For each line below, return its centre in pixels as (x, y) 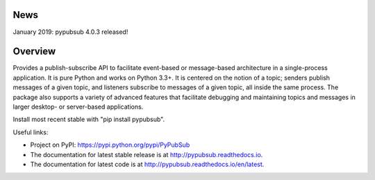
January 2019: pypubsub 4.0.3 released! (70, 32)
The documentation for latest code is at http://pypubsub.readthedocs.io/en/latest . (147, 164)
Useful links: (31, 132)
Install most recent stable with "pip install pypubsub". (89, 119)
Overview (34, 52)
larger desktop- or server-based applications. (78, 107)
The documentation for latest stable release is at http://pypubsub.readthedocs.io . (147, 154)
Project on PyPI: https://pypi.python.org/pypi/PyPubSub (110, 145)
